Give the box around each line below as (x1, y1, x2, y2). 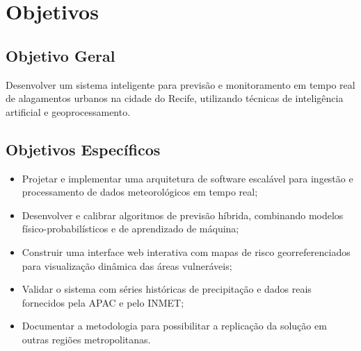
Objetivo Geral (6, 44, 115, 66)
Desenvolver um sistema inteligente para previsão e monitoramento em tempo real (6, 77, 355, 92)
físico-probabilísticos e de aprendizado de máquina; (22, 221, 239, 236)
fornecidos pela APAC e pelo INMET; (22, 295, 184, 309)
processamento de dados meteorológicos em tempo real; (22, 185, 258, 199)
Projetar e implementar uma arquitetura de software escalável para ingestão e (22, 171, 353, 185)
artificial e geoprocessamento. (6, 104, 131, 119)
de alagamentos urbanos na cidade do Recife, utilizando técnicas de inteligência (6, 91, 344, 105)
